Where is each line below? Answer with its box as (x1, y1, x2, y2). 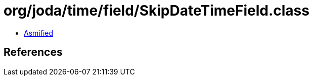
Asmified (24, 28, 54, 37)
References (4, 46, 63, 59)
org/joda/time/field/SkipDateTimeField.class (4, 2, 309, 19)
